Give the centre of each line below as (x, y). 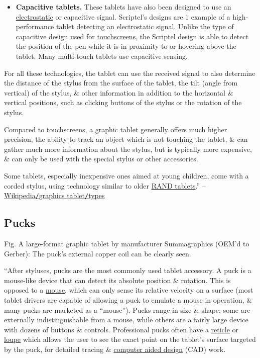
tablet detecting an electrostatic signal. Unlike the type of (145, 26)
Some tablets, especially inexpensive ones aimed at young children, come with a (126, 175)
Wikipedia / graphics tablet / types (54, 195)
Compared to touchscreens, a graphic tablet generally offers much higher (116, 129)
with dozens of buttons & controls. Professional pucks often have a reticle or (121, 329)
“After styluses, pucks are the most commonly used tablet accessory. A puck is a (128, 270)
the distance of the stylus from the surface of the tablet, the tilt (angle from (121, 83)
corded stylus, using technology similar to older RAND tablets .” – (105, 185)
